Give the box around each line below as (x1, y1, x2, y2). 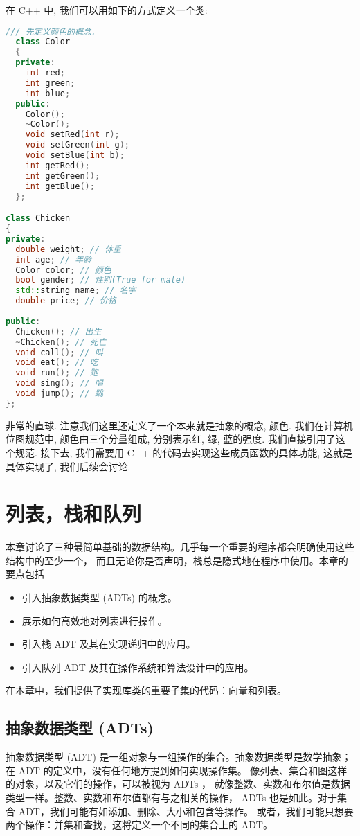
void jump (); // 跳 (15, 389, 103, 398)
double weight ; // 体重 (15, 244, 122, 254)
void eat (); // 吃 (15, 357, 98, 368)
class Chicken (6, 213, 71, 224)
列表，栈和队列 (6, 499, 142, 528)
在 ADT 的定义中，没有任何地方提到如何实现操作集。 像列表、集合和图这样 (6, 763, 348, 777)
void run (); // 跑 (15, 368, 98, 378)
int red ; (25, 68, 65, 78)
